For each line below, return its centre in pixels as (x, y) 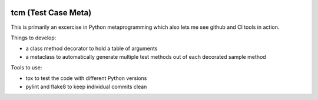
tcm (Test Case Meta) (51, 13)
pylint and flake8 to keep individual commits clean (86, 86)
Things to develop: (34, 38)
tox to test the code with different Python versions (86, 78)
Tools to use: (26, 68)
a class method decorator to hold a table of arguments (92, 49)
